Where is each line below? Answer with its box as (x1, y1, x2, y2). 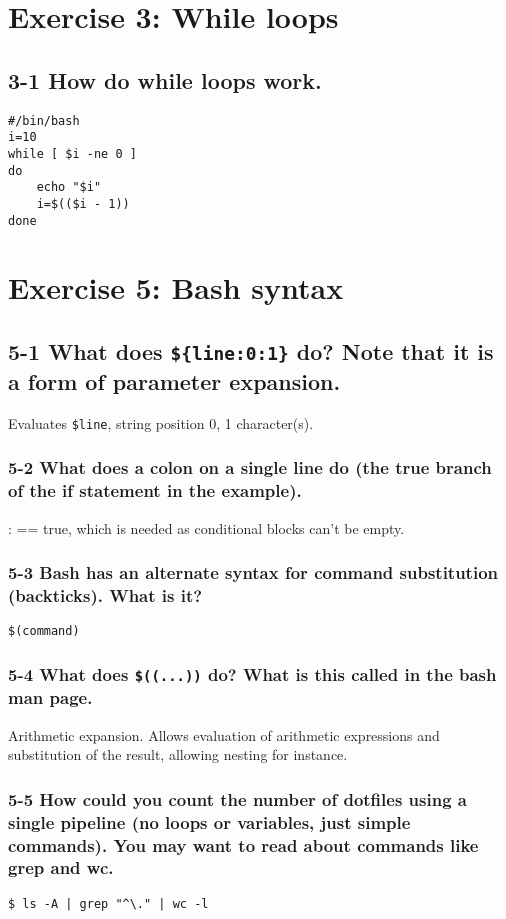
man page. (8, 685, 93, 710)
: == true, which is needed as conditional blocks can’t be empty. (8, 517, 405, 538)
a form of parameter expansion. (8, 365, 341, 396)
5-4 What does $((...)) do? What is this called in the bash (8, 661, 497, 686)
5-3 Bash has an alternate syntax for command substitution (8, 560, 499, 585)
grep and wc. (8, 855, 114, 880)
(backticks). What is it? (8, 582, 203, 607)
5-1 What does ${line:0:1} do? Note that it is (8, 335, 494, 366)
